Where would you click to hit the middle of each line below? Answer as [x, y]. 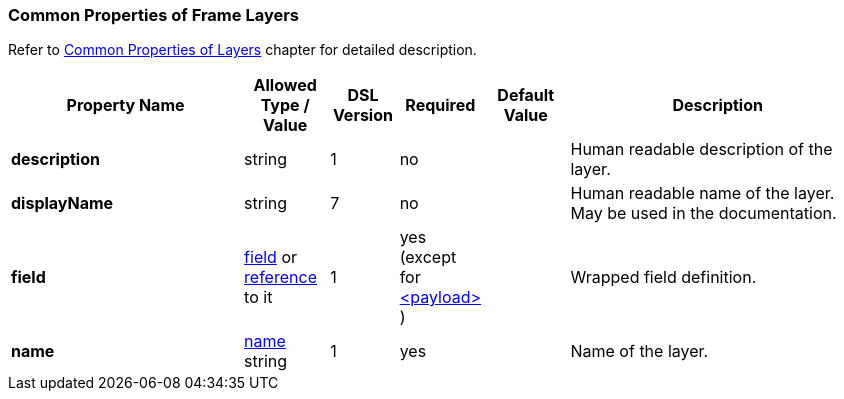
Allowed [285, 85]
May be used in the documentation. [703, 213]
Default [526, 95]
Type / [285, 105]
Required [440, 105]
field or [270, 257]
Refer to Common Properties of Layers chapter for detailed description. [242, 50]
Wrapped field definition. [663, 277]
